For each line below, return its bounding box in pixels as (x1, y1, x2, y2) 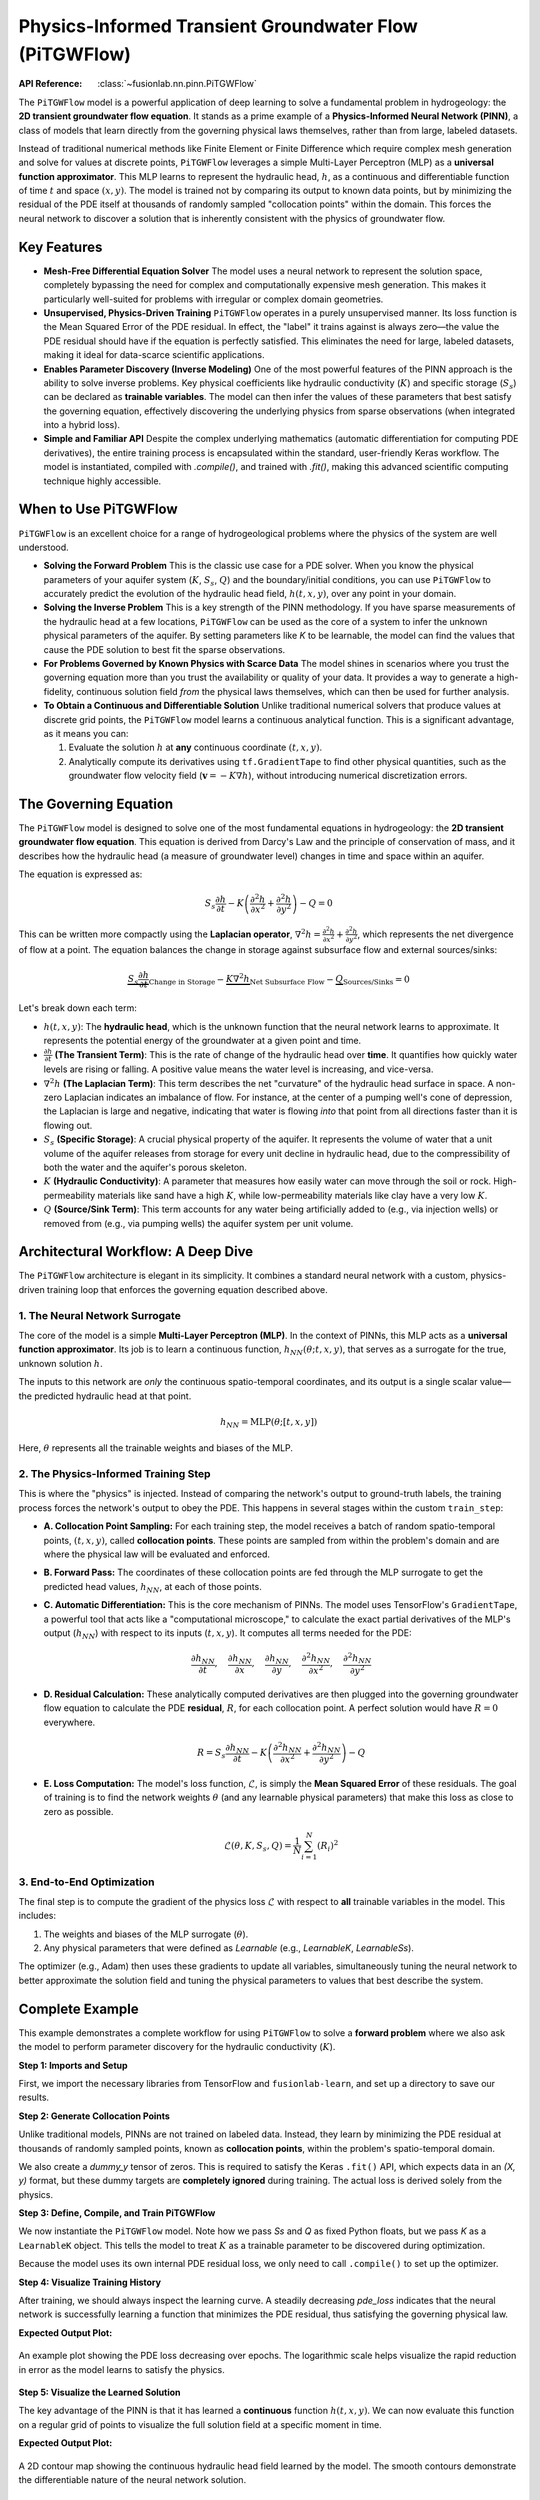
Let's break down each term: (18, 1002, 137, 1014)
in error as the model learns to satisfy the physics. (18, 2363, 225, 2375)
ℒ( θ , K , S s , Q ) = (223, 1840, 292, 1854)
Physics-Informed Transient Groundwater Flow (18, 15, 419, 37)
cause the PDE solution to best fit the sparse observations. (43, 643, 286, 655)
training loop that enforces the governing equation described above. (46, 1283, 329, 1295)
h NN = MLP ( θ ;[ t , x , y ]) (220, 1416, 318, 1430)
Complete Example (18, 2000, 139, 2017)
